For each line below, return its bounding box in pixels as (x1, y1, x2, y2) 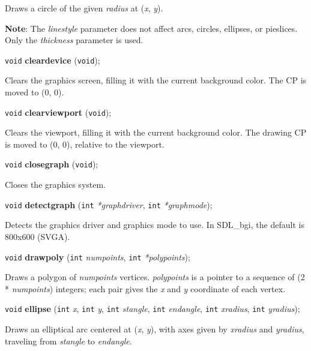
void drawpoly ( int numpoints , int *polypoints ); (5, 250, 190, 263)
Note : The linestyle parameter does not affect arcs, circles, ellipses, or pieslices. (5, 22, 298, 34)
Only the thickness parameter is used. (5, 34, 143, 46)
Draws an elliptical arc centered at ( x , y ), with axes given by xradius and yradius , (5, 323, 304, 335)
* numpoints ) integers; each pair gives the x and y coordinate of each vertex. (5, 282, 286, 295)
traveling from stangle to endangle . (5, 334, 132, 347)
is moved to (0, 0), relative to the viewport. (5, 137, 165, 150)
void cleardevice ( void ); (5, 53, 100, 66)
